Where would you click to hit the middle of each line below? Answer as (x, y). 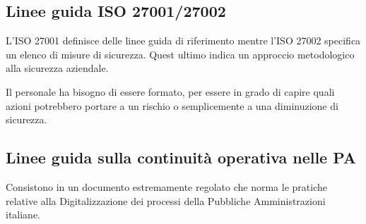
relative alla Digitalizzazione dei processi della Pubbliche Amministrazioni (166, 200)
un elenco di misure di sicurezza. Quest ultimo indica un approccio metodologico (180, 54)
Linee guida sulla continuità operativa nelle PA (181, 157)
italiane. (23, 214)
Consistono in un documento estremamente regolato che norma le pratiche (166, 186)
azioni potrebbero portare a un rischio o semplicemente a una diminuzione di (172, 105)
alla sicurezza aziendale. (57, 68)
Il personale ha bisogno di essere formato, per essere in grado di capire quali (170, 91)
